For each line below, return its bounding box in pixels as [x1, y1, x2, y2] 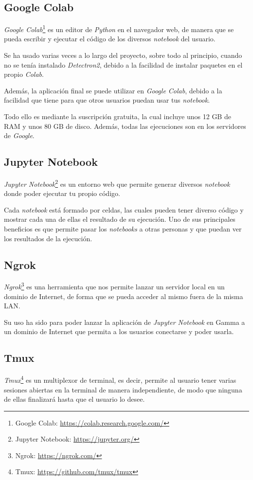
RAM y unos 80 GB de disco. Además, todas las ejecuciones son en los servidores [4, 121, 246, 131]
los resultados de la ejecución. [4, 233, 92, 243]
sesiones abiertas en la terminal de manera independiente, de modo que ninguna [4, 384, 242, 394]
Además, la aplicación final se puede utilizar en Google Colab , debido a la [4, 85, 222, 95]
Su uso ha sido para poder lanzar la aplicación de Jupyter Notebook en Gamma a [4, 317, 245, 327]
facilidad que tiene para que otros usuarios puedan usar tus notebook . [4, 95, 210, 105]
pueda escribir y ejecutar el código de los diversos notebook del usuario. [4, 34, 216, 44]
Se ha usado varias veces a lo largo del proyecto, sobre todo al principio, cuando [4, 50, 242, 60]
